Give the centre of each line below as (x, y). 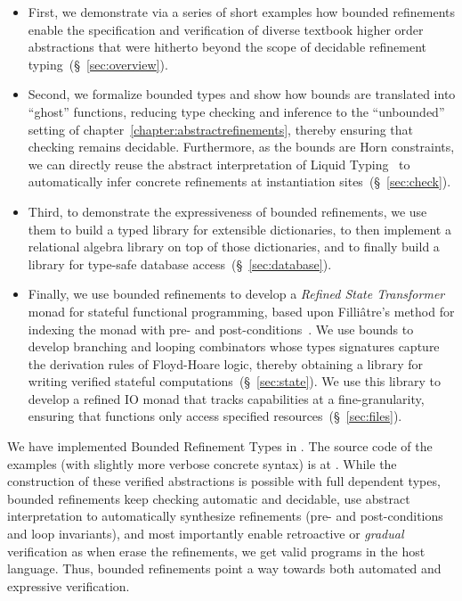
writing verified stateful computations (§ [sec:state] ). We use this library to (234, 381)
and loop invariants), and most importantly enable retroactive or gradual (206, 534)
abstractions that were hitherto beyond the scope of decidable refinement (227, 47)
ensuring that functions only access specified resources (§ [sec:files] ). (215, 416)
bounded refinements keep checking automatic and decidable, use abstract (209, 498)
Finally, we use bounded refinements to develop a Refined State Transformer (236, 294)
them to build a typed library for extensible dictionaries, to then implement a (239, 229)
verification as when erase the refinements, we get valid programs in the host (216, 551)
